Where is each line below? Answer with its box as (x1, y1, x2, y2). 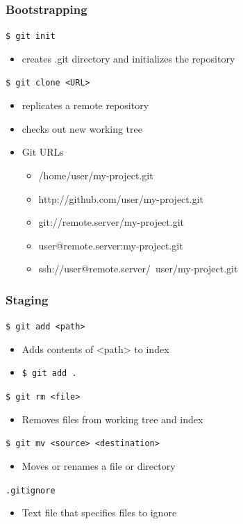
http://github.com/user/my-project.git (38, 191, 204, 206)
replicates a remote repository (22, 98, 149, 113)
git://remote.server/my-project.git (38, 215, 185, 229)
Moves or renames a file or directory (22, 458, 176, 473)
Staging (6, 290, 49, 308)
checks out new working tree (22, 121, 142, 136)
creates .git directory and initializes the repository (22, 51, 235, 65)
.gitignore (6, 485, 56, 496)
